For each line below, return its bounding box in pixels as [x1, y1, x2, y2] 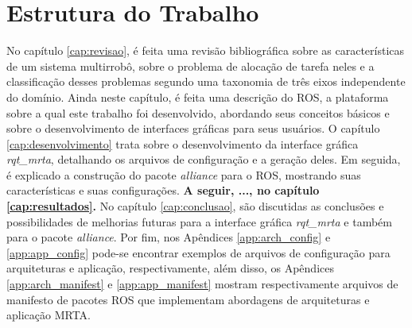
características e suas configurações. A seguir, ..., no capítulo [6, 182, 320, 199]
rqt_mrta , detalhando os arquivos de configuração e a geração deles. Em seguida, [6, 151, 401, 168]
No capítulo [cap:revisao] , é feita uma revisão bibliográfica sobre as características [6, 42, 405, 59]
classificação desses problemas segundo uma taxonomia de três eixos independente [6, 73, 406, 90]
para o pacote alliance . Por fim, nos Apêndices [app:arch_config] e [6, 229, 331, 245]
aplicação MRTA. [6, 307, 91, 323]
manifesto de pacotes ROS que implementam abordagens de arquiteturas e [6, 291, 370, 307]
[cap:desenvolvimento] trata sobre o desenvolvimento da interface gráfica [6, 135, 359, 152]
